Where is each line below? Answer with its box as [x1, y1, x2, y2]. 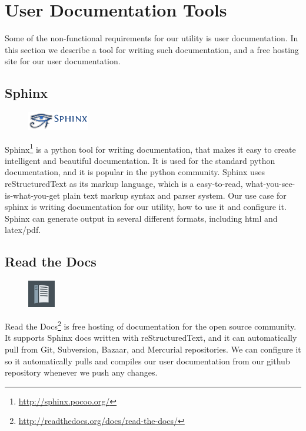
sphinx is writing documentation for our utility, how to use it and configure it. [5, 200, 287, 213]
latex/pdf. [5, 223, 41, 236]
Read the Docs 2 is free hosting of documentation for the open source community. [5, 318, 297, 332]
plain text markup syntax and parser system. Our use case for [62, 189, 287, 201]
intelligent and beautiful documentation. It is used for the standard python [5, 154, 275, 166]
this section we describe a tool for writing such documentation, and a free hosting [5, 43, 299, 55]
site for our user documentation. [5, 55, 121, 67]
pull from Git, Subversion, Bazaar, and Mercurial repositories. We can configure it [5, 343, 301, 355]
